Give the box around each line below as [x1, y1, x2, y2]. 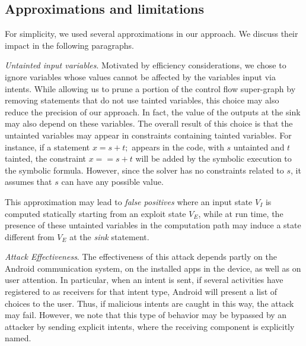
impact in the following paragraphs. [5, 39, 134, 51]
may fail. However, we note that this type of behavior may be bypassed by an [5, 309, 287, 321]
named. [5, 332, 31, 344]
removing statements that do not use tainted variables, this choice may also [5, 94, 279, 106]
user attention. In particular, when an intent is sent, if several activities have [5, 273, 283, 286]
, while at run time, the [198, 207, 283, 219]
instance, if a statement [5, 140, 90, 153]
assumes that [5, 175, 52, 188]
